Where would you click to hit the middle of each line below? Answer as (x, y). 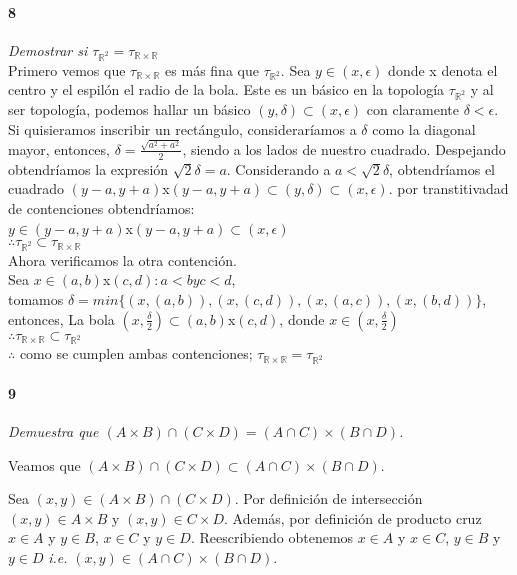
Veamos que (44, 464)
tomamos (36, 299)
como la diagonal (424, 128)
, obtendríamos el (442, 168)
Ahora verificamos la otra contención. (122, 259)
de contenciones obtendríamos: (101, 207)
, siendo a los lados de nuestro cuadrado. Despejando (344, 148)
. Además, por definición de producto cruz (352, 517)
